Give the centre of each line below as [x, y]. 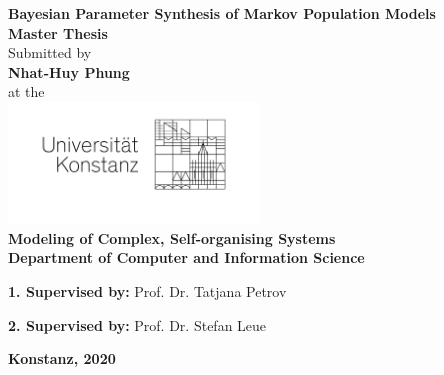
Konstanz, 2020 [62, 358]
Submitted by [50, 52]
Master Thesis [58, 32]
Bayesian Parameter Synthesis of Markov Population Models [222, 13]
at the [26, 91]
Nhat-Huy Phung [69, 71]
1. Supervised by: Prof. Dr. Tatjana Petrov [147, 291]
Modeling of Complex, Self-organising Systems [172, 237]
